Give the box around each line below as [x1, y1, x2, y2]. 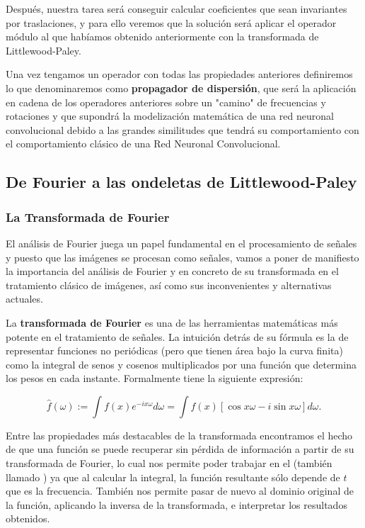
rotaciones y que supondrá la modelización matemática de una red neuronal [6, 108, 334, 123]
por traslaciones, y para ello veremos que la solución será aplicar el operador [6, 15, 337, 30]
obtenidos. [6, 511, 50, 526]
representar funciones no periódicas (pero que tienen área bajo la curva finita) [6, 343, 343, 358]
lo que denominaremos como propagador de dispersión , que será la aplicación [6, 80, 357, 95]
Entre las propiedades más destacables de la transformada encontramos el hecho [6, 427, 353, 442]
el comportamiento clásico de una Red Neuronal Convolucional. [6, 136, 281, 151]
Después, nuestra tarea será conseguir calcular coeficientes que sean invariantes [6, 1, 347, 16]
